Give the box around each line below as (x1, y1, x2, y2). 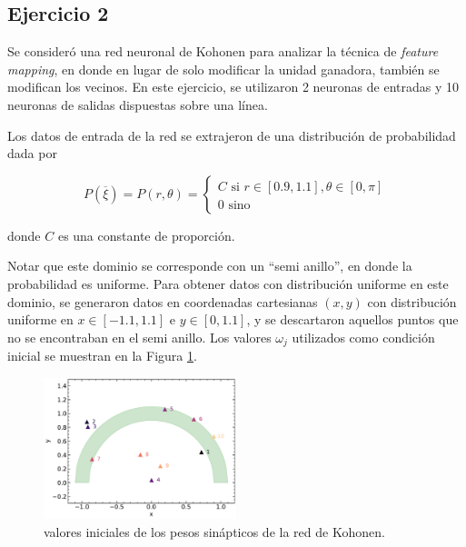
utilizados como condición (292, 327, 435, 346)
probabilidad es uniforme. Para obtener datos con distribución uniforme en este (7, 273, 449, 293)
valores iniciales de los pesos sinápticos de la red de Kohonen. (44, 522, 385, 542)
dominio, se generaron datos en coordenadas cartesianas (7, 292, 318, 311)
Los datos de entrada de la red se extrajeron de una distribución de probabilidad (7, 125, 456, 144)
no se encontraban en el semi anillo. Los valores (7, 327, 272, 346)
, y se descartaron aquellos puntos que (246, 310, 459, 329)
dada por (7, 144, 57, 163)
